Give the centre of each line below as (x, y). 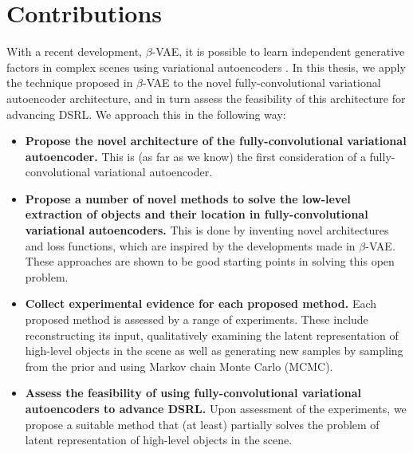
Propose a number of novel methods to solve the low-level (188, 198)
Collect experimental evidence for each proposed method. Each (201, 303)
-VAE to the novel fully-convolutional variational (262, 83)
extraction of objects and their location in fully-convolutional (197, 214)
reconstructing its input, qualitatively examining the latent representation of (212, 335)
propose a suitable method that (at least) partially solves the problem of (202, 424)
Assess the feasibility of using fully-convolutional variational (193, 393)
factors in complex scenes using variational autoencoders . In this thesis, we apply (206, 67)
